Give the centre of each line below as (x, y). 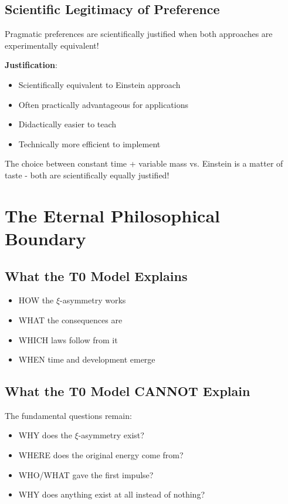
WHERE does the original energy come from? (101, 455)
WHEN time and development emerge (87, 359)
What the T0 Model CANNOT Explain (128, 391)
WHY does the (45, 435)
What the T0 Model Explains (96, 275)
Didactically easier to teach (67, 124)
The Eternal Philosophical (112, 215)
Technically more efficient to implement (89, 143)
